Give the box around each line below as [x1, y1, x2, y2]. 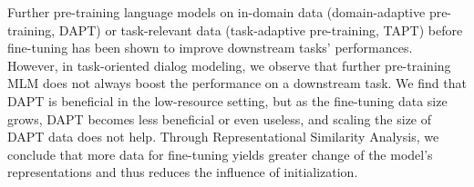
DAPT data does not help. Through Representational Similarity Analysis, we [7, 127, 439, 146]
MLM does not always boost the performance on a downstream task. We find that [7, 74, 467, 93]
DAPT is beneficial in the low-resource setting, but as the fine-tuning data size [7, 91, 448, 110]
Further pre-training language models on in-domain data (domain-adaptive [7, 3, 426, 21]
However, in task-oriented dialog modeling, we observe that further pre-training [7, 55, 451, 74]
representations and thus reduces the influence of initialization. [7, 162, 358, 182]
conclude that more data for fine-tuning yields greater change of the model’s [7, 144, 433, 163]
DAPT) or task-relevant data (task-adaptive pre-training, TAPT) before [58, 20, 463, 39]
